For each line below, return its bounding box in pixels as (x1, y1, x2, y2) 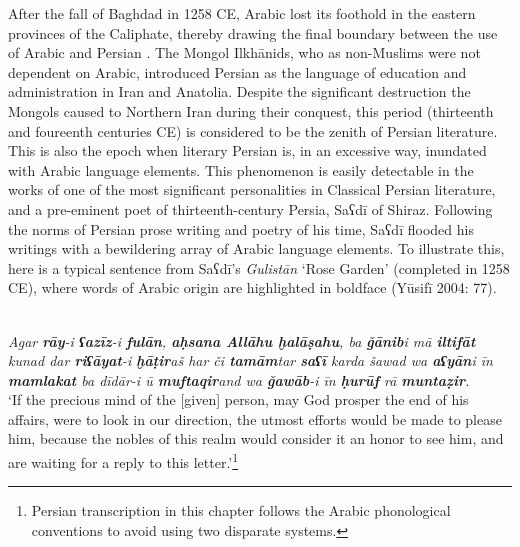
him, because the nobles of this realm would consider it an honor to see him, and (8, 428, 504, 449)
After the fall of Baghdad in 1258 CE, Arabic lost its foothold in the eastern (8, 3, 476, 23)
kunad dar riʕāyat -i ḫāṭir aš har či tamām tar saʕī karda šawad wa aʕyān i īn (8, 350, 493, 371)
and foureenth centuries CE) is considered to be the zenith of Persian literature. (8, 120, 498, 141)
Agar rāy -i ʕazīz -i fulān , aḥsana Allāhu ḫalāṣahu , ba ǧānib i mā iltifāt (8, 330, 476, 351)
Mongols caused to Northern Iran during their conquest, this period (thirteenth (8, 100, 494, 121)
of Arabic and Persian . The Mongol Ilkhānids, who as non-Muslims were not (8, 42, 481, 63)
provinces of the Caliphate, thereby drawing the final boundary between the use (8, 22, 498, 43)
